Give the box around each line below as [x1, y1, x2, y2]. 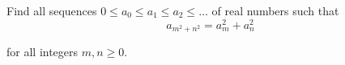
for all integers [6, 43, 79, 60]
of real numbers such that [211, 2, 339, 18]
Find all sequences [6, 2, 97, 18]
